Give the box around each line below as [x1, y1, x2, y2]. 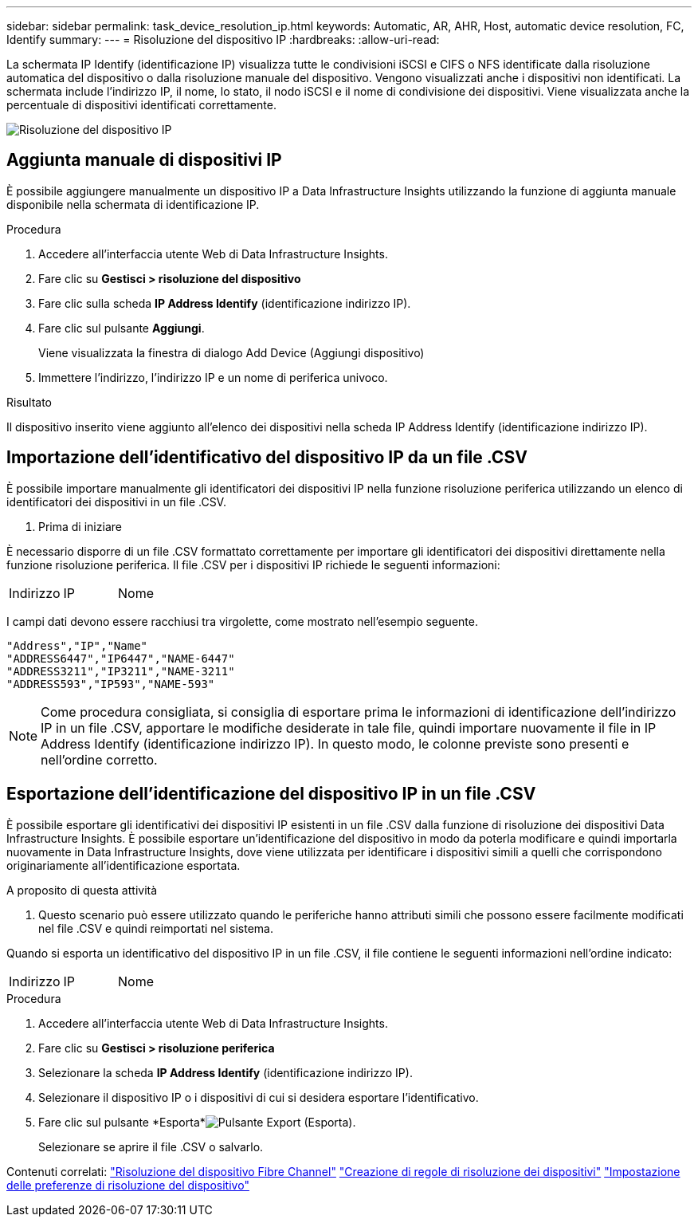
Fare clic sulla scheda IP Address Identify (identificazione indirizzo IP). [38, 296, 411, 310]
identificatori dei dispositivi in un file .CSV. [6, 494, 226, 509]
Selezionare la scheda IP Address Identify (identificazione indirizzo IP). [38, 1065, 413, 1079]
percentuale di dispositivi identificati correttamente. [6, 98, 276, 112]
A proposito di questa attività [6, 883, 158, 897]
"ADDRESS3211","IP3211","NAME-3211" [6, 664, 235, 678]
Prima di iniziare [38, 519, 122, 533]
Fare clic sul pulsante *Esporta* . [38, 1115, 356, 1129]
